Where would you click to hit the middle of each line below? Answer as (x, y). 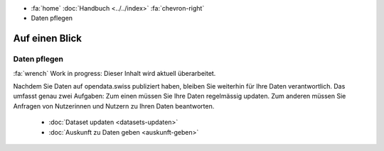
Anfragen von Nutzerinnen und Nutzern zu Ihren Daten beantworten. (114, 106)
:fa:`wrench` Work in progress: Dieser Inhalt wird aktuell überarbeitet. (114, 73)
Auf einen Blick (47, 39)
